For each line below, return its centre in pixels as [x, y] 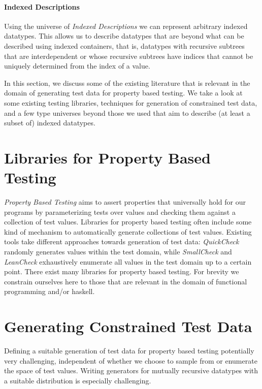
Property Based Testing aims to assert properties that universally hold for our [125, 202]
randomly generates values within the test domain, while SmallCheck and [118, 252]
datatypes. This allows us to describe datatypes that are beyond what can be [124, 36]
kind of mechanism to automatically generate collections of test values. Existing [128, 231]
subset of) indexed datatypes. [50, 123]
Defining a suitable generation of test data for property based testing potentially [129, 351]
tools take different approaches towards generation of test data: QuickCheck [122, 241]
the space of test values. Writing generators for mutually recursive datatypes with [131, 370]
